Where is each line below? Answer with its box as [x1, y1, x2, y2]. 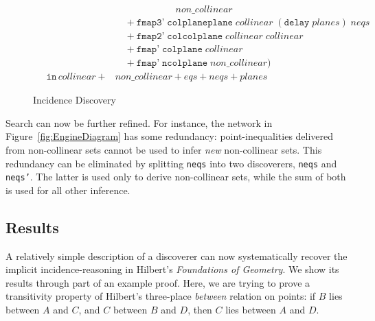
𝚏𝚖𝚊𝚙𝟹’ [136, 18, 165, 28]
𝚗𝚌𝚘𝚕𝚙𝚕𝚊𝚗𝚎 [162, 58, 208, 69]
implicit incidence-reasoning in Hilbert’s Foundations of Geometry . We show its [5, 262, 339, 276]
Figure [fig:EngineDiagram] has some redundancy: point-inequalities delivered [5, 129, 334, 143]
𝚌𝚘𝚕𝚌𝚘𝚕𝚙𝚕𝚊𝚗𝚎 [167, 32, 223, 42]
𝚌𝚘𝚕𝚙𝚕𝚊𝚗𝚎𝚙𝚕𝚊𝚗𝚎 [167, 18, 233, 28]
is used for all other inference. [5, 182, 130, 197]
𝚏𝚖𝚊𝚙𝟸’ [136, 32, 165, 42]
